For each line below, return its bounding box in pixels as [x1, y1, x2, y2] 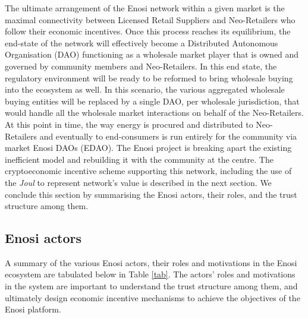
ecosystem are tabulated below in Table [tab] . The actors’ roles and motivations [5, 268, 296, 280]
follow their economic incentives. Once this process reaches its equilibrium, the [5, 25, 291, 37]
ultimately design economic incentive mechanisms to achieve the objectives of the [5, 291, 300, 304]
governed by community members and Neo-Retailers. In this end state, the [5, 59, 277, 72]
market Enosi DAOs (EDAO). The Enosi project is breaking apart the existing [5, 141, 292, 154]
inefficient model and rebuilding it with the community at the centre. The [5, 153, 274, 165]
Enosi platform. [5, 303, 61, 315]
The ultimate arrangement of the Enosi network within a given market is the [5, 2, 285, 14]
